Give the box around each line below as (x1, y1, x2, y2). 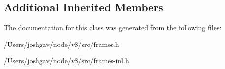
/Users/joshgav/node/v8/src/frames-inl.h (4, 55, 129, 66)
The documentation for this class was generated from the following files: (4, 23, 222, 33)
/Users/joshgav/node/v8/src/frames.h (4, 39, 119, 49)
